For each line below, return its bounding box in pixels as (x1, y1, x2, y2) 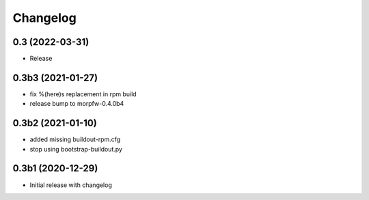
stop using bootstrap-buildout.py (29, 145, 123, 153)
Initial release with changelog (29, 181, 112, 189)
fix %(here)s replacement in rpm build (29, 89, 137, 98)
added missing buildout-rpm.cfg (29, 135, 121, 143)
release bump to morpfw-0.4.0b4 (29, 100, 124, 108)
